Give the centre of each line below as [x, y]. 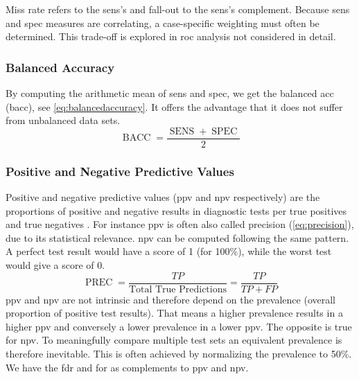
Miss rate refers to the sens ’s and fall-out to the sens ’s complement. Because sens [178, 9]
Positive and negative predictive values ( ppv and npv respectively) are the [163, 197]
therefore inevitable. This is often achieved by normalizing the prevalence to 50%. [179, 354]
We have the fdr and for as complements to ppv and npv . [127, 367]
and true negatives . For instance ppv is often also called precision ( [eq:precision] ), [180, 224]
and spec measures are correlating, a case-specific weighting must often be [163, 23]
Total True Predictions [177, 289]
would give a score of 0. [55, 265]
